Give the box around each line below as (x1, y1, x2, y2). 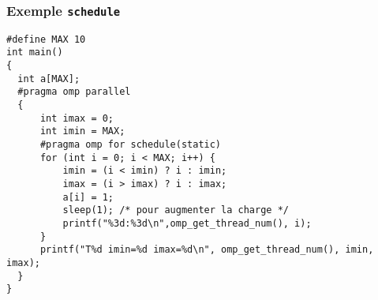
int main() (6, 47, 63, 58)
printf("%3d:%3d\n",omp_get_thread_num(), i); (62, 217, 312, 229)
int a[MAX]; (17, 73, 80, 84)
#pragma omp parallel (17, 86, 131, 98)
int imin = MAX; (39, 126, 125, 137)
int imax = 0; (39, 112, 114, 124)
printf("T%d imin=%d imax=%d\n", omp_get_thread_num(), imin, (39, 244, 374, 256)
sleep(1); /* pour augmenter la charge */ (62, 204, 289, 216)
